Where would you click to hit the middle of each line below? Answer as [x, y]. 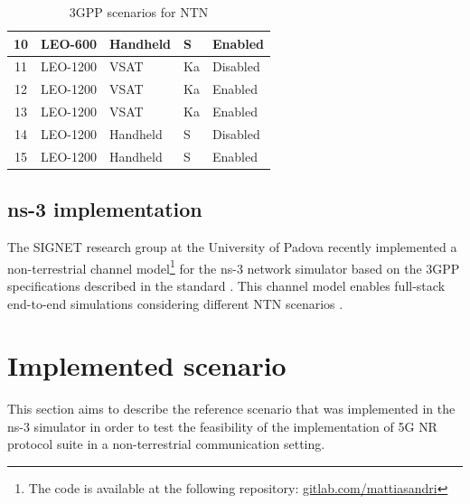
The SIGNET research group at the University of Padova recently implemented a [232, 247]
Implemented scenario [147, 365]
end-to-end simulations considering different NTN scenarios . [175, 303]
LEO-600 [69, 43]
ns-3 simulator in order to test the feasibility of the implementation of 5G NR [222, 426]
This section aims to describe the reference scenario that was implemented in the [231, 409]
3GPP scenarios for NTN [139, 12]
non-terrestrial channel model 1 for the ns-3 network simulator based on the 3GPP [234, 266]
